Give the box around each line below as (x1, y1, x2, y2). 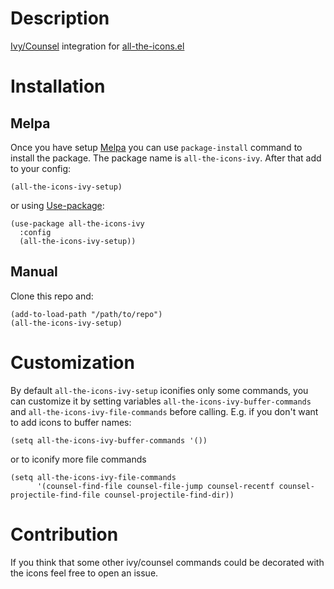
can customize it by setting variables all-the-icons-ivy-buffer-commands (10, 395, 312, 407)
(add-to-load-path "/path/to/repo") (10, 309, 163, 319)
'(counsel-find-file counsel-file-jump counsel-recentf (36, 481, 275, 491)
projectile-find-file (10, 490, 101, 500)
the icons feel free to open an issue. (10, 567, 159, 579)
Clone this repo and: (10, 290, 94, 302)
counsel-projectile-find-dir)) (104, 490, 235, 500)
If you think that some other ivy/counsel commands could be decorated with (10, 556, 325, 568)
